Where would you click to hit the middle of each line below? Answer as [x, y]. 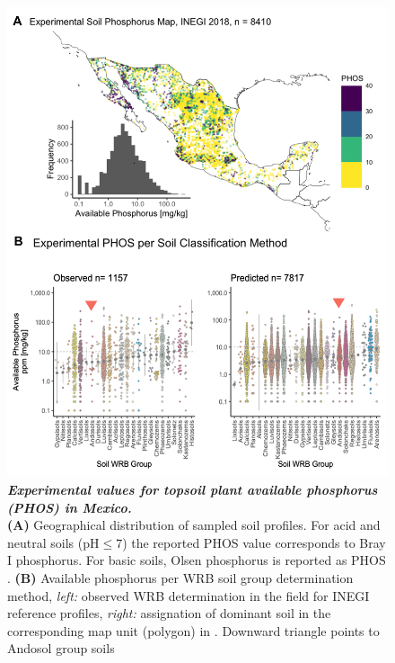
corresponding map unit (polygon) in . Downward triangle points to [193, 630]
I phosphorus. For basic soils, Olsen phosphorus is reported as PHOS [197, 560]
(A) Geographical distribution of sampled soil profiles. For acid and [194, 525]
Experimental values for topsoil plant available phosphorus [193, 490]
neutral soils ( [45, 542]
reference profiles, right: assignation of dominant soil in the [169, 613]
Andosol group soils [61, 648]
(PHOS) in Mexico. [70, 507]
